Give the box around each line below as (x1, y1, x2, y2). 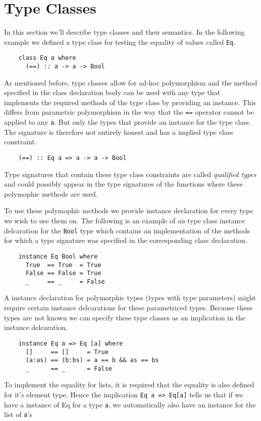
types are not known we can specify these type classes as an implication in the (4, 312, 245, 322)
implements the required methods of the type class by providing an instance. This (4, 97, 256, 107)
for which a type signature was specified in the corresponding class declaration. (4, 235, 247, 245)
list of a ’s (4, 409, 32, 419)
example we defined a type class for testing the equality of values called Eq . (4, 36, 235, 47)
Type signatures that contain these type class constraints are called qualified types (4, 169, 256, 179)
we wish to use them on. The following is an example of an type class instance (4, 215, 245, 225)
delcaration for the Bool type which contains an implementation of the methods (4, 225, 250, 235)
